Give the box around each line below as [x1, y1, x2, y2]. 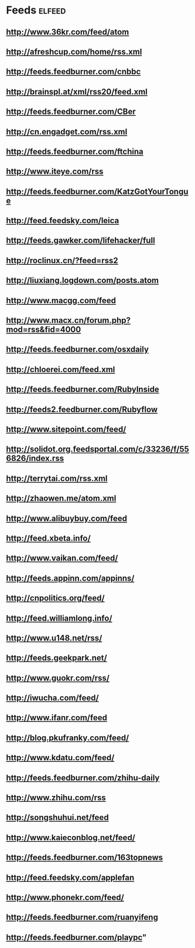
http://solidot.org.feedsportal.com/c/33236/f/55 [6, 444, 189, 454]
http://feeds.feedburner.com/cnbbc [6, 67, 141, 77]
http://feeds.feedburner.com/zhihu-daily [6, 772, 160, 782]
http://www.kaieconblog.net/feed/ [6, 832, 136, 842]
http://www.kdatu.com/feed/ [6, 753, 115, 763]
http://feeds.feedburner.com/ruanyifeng [6, 912, 158, 922]
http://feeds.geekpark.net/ [6, 653, 107, 663]
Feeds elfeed [6, 4, 66, 17]
